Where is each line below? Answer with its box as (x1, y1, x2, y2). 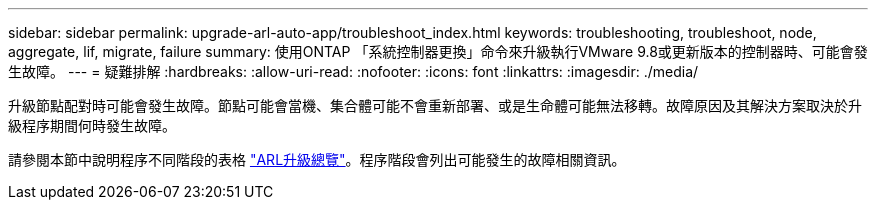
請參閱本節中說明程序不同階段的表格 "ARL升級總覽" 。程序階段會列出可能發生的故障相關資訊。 (8, 151, 626, 168)
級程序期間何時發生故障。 (8, 117, 176, 134)
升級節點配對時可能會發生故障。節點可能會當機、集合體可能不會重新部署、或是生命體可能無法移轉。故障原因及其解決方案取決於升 (8, 97, 862, 114)
